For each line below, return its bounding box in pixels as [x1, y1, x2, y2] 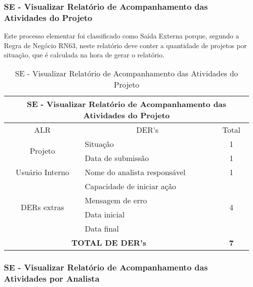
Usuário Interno [16, 166, 70, 178]
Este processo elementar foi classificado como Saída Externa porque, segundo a [4, 31, 239, 41]
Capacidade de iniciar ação [85, 180, 176, 192]
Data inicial [85, 208, 125, 220]
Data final [85, 222, 119, 234]
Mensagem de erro [85, 194, 147, 206]
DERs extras [20, 201, 64, 213]
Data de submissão [85, 152, 149, 163]
